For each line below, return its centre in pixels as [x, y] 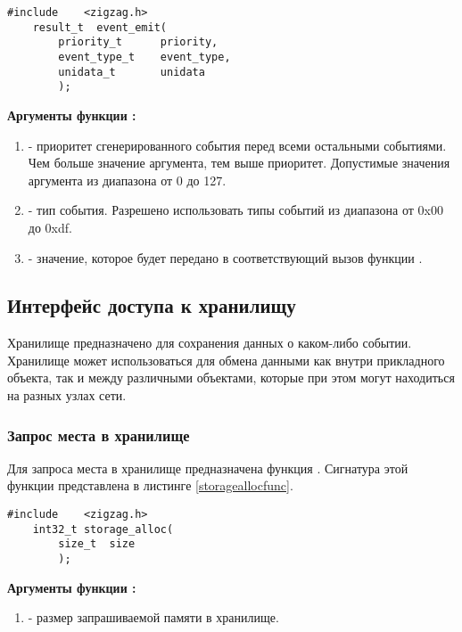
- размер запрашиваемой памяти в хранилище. [153, 617]
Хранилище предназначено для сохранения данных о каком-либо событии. [210, 343]
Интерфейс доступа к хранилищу [152, 305]
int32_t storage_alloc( [103, 529]
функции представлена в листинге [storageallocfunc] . [150, 485]
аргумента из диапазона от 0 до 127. [127, 180]
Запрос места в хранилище [99, 435]
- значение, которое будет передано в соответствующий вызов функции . [225, 257]
